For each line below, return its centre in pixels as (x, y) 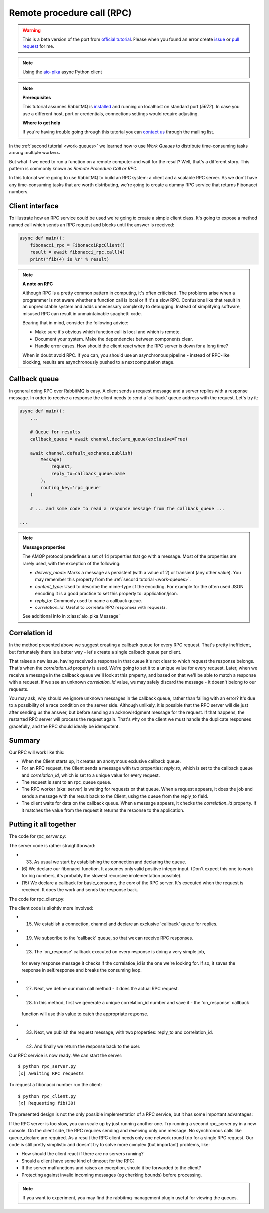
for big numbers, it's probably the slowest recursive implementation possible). (102, 876)
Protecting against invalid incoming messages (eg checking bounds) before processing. (112, 1175)
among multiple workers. (35, 152)
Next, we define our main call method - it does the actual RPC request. (107, 988)
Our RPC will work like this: (37, 752)
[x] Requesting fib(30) (47, 1103)
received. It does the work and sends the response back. (80, 890)
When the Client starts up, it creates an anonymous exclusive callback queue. (101, 761)
